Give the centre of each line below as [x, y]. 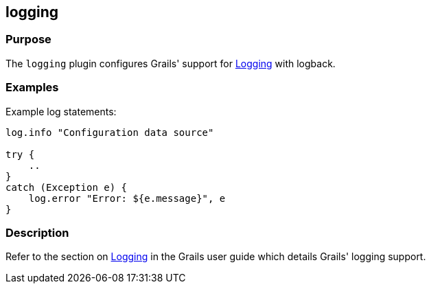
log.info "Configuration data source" [110, 132]
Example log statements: [61, 111]
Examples [32, 88]
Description [37, 232]
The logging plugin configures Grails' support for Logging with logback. [171, 63]
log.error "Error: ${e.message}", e [127, 198]
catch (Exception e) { [67, 187]
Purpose [28, 39]
